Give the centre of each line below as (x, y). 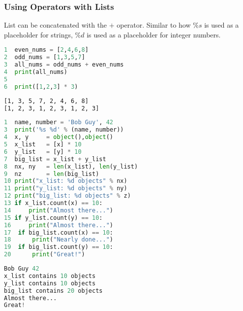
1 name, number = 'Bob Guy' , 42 (59, 122)
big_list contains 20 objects (53, 291)
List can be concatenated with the (56, 25)
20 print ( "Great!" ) (45, 255)
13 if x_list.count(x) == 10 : (53, 203)
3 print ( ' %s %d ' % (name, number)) (64, 130)
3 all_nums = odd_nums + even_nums (64, 65)
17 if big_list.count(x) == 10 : (59, 232)
